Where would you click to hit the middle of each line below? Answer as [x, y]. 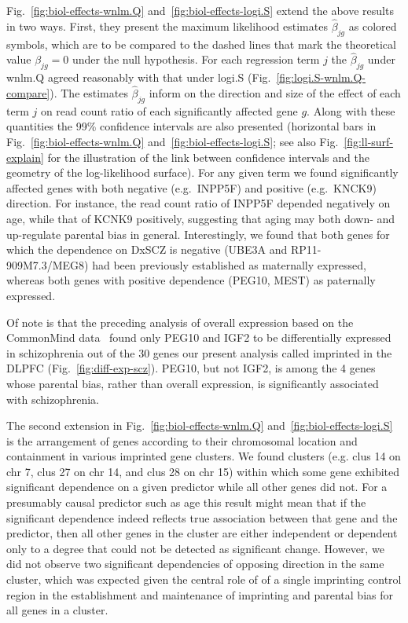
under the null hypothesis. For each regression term [196, 59]
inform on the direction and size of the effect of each [275, 93]
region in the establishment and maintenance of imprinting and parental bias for [200, 594]
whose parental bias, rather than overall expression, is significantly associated [193, 383]
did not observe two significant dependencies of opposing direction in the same [195, 564]
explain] [25, 157]
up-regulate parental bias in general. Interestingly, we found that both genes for [198, 234]
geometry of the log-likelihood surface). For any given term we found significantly [202, 172]
